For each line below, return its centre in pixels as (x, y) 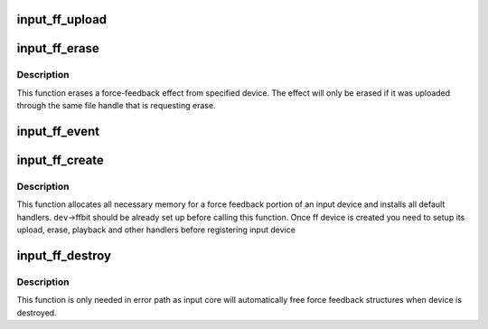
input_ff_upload (62, 19)
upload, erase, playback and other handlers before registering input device (156, 230)
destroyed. (37, 313)
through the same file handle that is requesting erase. (116, 106)
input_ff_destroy (64, 255)
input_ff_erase (58, 48)
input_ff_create (60, 160)
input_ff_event (58, 131)
